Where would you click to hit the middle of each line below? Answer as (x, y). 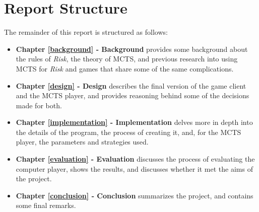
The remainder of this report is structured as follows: (86, 32)
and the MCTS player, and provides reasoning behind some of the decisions (133, 95)
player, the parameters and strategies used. (82, 142)
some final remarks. (46, 205)
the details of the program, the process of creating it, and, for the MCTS (128, 132)
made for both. (39, 105)
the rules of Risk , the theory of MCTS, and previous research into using (127, 59)
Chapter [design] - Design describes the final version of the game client (131, 85)
